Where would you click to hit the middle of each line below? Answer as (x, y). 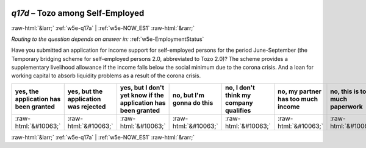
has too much (298, 99)
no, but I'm (188, 95)
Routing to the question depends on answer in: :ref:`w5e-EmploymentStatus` (108, 39)
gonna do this (193, 102)
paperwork (346, 107)
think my (238, 95)
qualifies (238, 110)
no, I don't (240, 87)
